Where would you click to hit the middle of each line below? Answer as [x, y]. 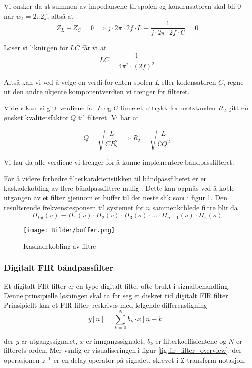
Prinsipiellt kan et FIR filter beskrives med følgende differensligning [106, 305]
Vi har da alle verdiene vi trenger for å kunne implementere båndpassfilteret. [119, 162]
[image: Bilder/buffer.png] [69, 230]
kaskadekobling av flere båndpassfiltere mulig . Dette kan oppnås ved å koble [119, 188]
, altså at [60, 15]
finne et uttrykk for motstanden [168, 108]
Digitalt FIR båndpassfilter [59, 268]
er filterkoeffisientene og [191, 340]
